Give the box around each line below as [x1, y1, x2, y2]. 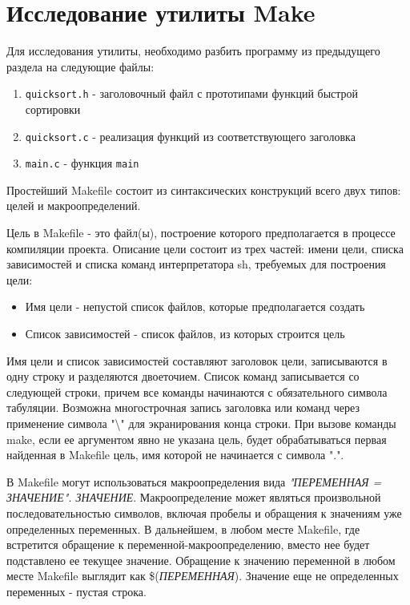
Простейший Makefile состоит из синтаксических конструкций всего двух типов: [6, 181, 401, 198]
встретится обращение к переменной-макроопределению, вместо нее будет [6, 536, 370, 553]
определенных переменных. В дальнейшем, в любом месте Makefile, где [6, 520, 360, 537]
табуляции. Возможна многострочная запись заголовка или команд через [6, 399, 360, 416]
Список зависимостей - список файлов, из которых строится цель [25, 325, 345, 342]
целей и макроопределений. [6, 197, 141, 214]
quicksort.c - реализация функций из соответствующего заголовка [25, 127, 356, 144]
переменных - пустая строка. [6, 583, 147, 599]
